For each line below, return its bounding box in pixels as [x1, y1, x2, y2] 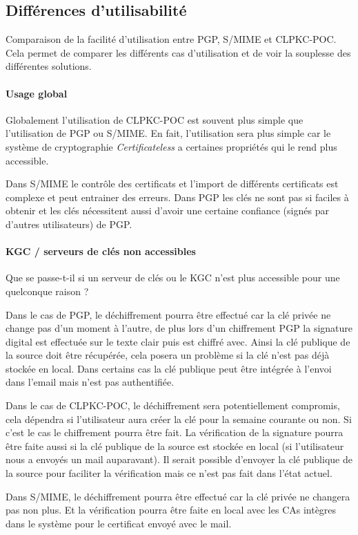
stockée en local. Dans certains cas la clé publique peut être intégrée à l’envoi [6, 361, 332, 375]
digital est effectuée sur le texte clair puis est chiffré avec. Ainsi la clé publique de [6, 334, 350, 348]
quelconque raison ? [6, 283, 89, 298]
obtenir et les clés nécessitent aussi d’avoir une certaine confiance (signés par [6, 203, 329, 218]
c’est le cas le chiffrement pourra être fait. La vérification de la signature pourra [6, 425, 344, 440]
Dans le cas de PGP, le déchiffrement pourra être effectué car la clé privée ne [6, 307, 331, 321]
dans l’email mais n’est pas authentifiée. [6, 375, 175, 389]
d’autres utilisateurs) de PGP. [6, 216, 132, 231]
